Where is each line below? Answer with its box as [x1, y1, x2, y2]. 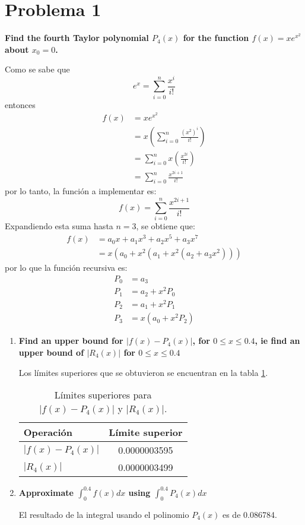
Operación [23, 425, 73, 439]
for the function [183, 31, 249, 44]
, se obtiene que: [136, 220, 195, 232]
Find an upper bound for [18, 334, 123, 347]
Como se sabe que [5, 63, 70, 75]
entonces [5, 98, 36, 110]
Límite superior [109, 425, 183, 439]
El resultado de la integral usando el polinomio [18, 508, 189, 520]
